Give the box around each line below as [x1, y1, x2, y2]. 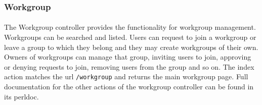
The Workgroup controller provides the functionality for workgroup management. [4, 22, 256, 32]
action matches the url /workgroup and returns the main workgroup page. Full [4, 71, 248, 82]
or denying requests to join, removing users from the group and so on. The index [4, 61, 254, 72]
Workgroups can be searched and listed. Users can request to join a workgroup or [4, 32, 256, 42]
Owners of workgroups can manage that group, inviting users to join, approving [4, 51, 251, 62]
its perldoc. [4, 91, 39, 101]
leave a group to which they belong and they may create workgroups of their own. [4, 41, 258, 52]
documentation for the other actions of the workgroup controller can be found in [4, 81, 254, 92]
